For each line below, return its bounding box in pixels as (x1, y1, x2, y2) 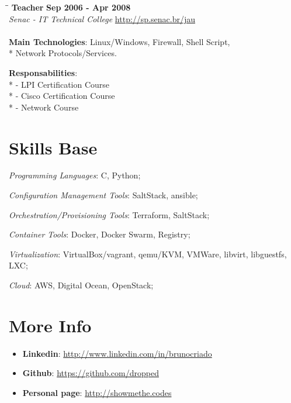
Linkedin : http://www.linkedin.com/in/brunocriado (22, 347, 212, 359)
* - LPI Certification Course (9, 78, 110, 90)
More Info (9, 313, 92, 337)
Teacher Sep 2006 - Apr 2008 (11, 1, 131, 13)
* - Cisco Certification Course (9, 89, 115, 102)
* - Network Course (9, 101, 79, 113)
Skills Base (9, 135, 98, 159)
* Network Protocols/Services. (9, 47, 117, 59)
